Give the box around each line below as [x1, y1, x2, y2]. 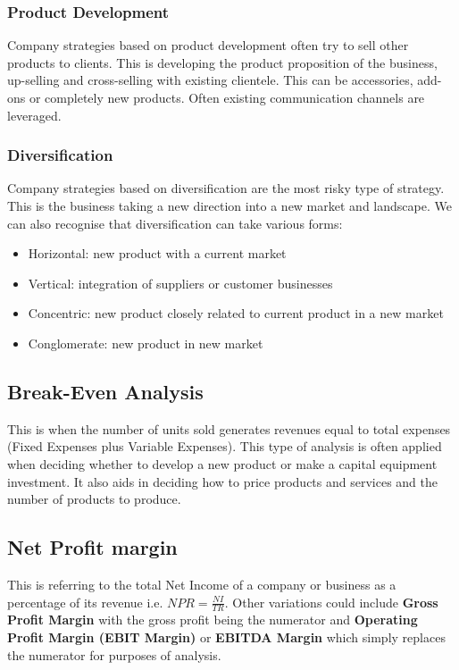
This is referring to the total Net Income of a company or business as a [7, 574, 396, 593]
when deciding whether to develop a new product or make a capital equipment [7, 454, 438, 473]
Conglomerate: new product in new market [28, 333, 263, 352]
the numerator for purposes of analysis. [7, 645, 221, 664]
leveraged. [7, 105, 62, 124]
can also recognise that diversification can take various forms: [7, 214, 343, 232]
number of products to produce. [7, 490, 181, 508]
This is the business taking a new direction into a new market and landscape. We [7, 197, 452, 214]
